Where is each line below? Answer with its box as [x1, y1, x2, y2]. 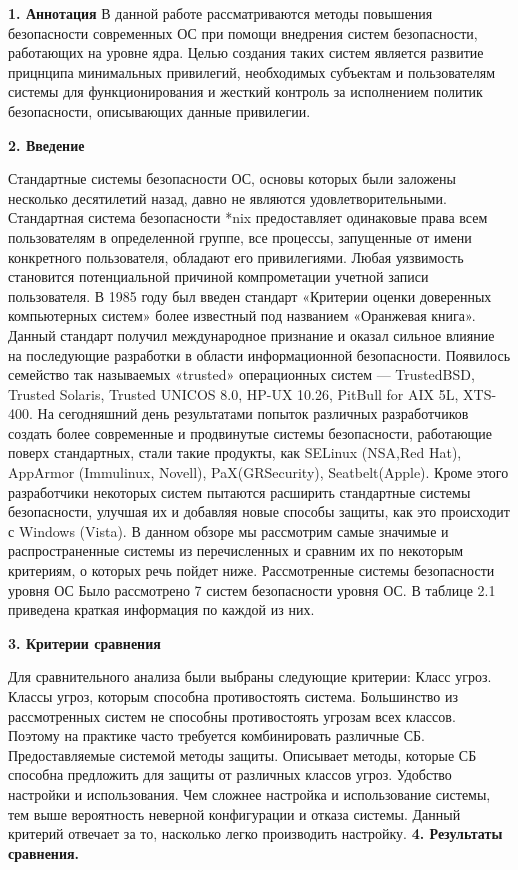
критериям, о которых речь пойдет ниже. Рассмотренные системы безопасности [8, 560, 495, 581]
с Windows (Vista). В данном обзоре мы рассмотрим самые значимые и [8, 520, 449, 541]
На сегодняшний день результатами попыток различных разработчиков [37, 403, 469, 424]
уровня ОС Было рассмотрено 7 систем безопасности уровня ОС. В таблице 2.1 [8, 579, 496, 600]
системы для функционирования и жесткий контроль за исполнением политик [8, 81, 483, 102]
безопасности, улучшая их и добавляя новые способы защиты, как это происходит [8, 501, 510, 522]
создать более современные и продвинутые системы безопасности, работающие [8, 422, 493, 443]
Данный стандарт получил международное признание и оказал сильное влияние [8, 324, 495, 345]
